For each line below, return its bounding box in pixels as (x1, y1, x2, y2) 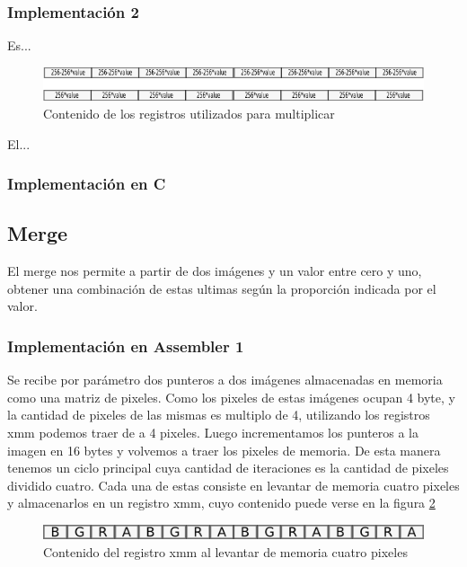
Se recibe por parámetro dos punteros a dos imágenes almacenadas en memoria (7, 370, 443, 389)
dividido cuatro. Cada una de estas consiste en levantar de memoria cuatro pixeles (7, 475, 460, 494)
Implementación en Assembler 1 (7, 334, 244, 357)
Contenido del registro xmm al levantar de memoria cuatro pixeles (43, 543, 408, 562)
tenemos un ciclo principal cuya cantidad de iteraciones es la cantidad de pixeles (7, 458, 449, 477)
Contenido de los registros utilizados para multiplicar (43, 104, 335, 123)
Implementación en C (7, 173, 166, 195)
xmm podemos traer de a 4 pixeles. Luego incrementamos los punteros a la (7, 423, 419, 442)
